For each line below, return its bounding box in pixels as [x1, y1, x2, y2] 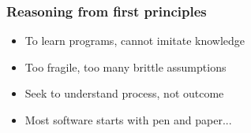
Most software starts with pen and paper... [24, 112, 232, 127]
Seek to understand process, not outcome [24, 85, 224, 102]
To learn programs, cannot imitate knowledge [24, 32, 245, 49]
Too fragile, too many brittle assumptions [24, 58, 227, 75]
